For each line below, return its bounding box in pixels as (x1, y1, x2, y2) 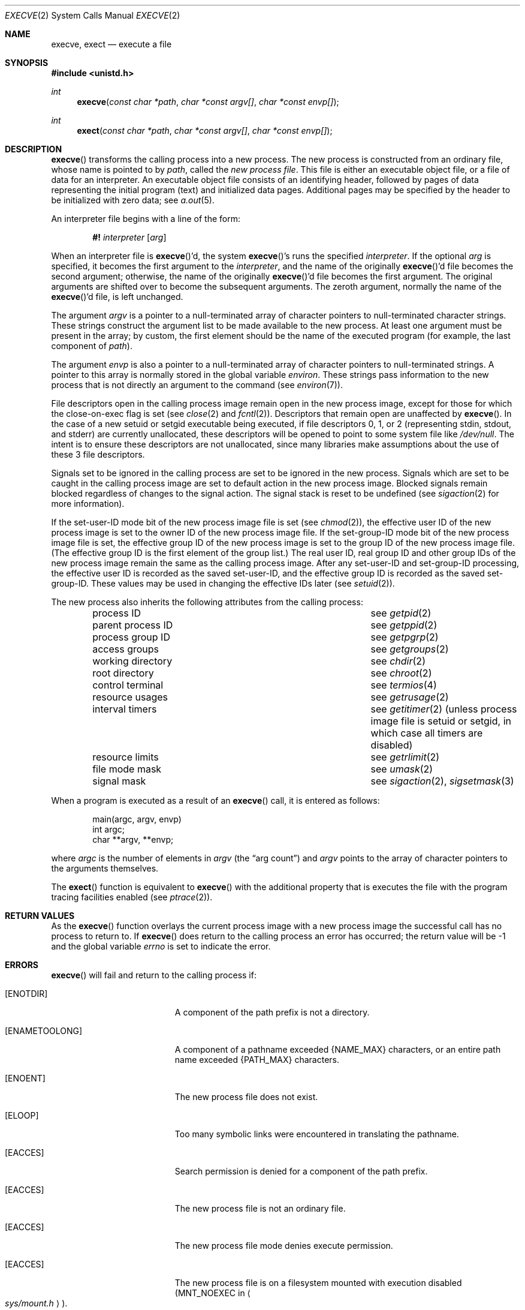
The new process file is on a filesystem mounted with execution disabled (174, 1278, 462, 1288)
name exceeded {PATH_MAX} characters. (174, 1054, 340, 1065)
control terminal (92, 679, 164, 691)
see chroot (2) (370, 667, 432, 679)
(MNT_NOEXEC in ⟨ (174, 1288, 251, 1298)
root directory (92, 667, 154, 679)
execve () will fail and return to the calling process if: (51, 970, 257, 980)
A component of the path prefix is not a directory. (174, 1007, 370, 1017)
